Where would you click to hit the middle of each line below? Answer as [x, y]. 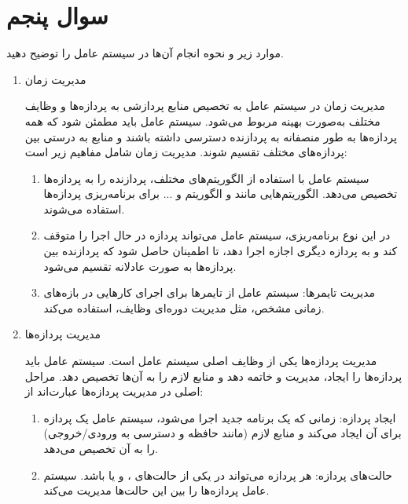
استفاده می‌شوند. [84, 208]
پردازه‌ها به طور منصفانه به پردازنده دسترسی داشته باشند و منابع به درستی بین [211, 136]
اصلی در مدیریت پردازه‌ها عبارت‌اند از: [114, 391]
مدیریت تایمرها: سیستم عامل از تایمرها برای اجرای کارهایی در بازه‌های [209, 292]
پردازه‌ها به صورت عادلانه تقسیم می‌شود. [140, 266]
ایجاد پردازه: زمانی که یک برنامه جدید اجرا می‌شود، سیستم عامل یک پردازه [220, 417]
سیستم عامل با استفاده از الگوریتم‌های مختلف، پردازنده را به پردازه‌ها [206, 178]
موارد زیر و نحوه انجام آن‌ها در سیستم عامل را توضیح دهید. [145, 53]
